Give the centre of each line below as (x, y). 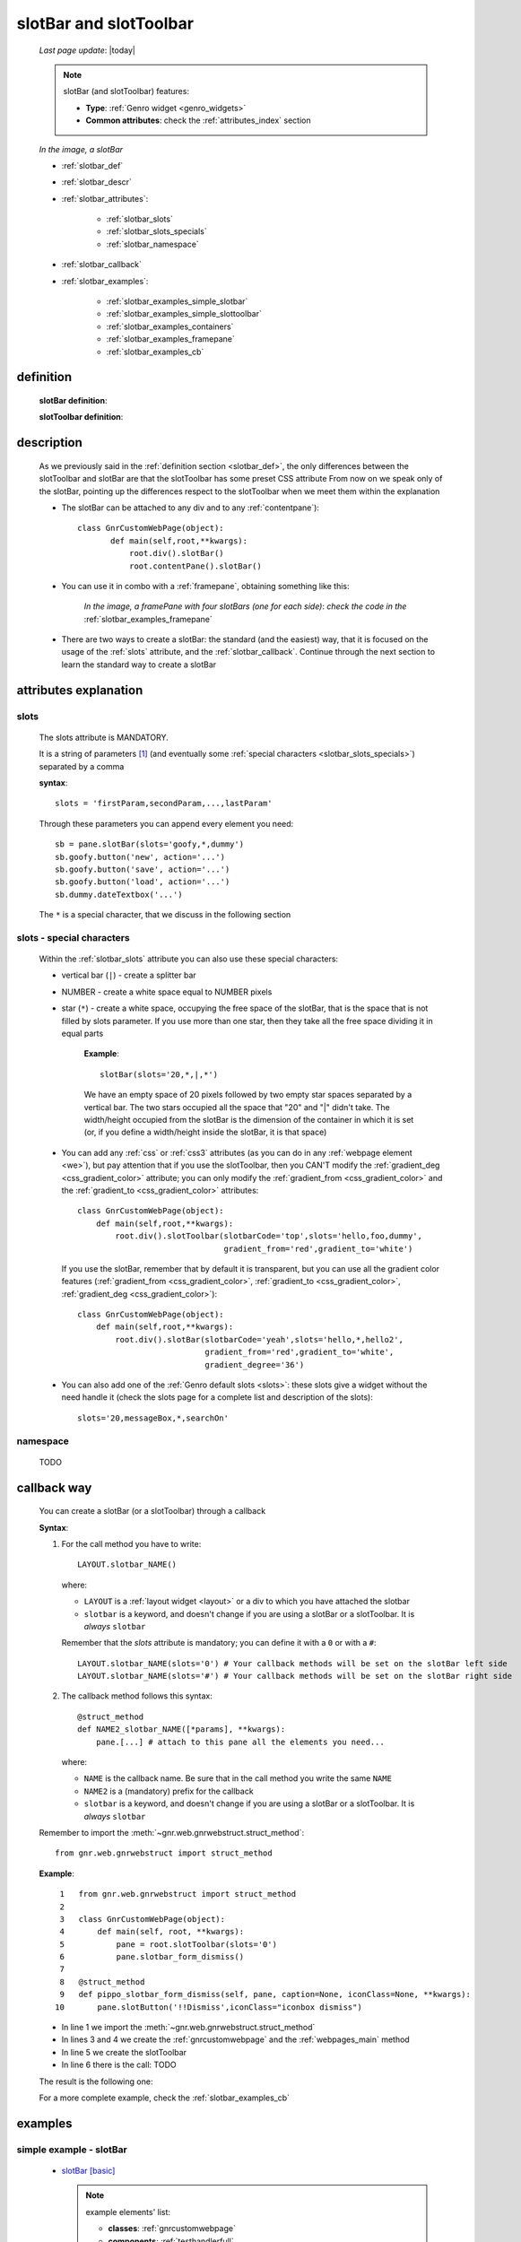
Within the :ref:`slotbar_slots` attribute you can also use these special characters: (189, 959)
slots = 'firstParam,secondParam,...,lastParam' (164, 804)
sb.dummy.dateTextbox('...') (119, 894)
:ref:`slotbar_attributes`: (105, 198)
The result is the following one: (96, 2081)
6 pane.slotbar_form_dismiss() (152, 1957)
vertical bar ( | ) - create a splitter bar (129, 975)
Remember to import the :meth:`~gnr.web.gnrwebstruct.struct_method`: (172, 1832)
